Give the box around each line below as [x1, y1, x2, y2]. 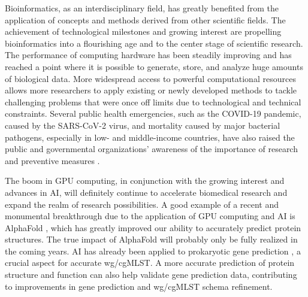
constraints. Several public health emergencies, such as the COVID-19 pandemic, [5, 107, 301, 120]
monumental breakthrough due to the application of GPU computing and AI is [5, 210, 295, 222]
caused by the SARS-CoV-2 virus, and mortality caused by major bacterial [5, 119, 280, 131]
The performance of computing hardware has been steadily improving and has [5, 49, 292, 61]
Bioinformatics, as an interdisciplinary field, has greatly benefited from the [5, 2, 279, 14]
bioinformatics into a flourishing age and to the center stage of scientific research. [5, 37, 303, 49]
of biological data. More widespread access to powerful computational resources [5, 72, 296, 84]
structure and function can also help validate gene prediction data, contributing [5, 268, 297, 281]
